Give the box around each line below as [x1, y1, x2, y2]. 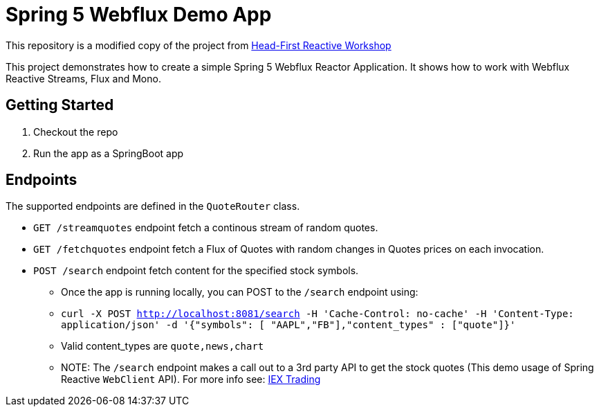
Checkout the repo [33, 125, 118, 138]
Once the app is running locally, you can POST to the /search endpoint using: [61, 286, 418, 298]
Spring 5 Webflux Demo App [6, 3, 272, 26]
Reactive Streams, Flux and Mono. [6, 72, 161, 84]
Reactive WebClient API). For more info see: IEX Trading [61, 373, 321, 386]
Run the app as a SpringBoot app [33, 147, 184, 159]
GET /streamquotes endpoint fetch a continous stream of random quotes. [33, 222, 378, 234]
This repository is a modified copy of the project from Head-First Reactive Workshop [6, 39, 391, 51]
